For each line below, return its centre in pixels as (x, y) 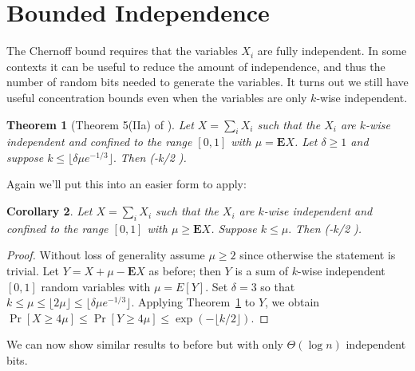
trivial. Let (33, 271)
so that (278, 286)
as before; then (185, 271)
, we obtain (292, 302)
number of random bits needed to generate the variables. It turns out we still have (207, 82)
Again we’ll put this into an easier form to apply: (126, 184)
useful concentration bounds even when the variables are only (157, 97)
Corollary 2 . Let (49, 211)
